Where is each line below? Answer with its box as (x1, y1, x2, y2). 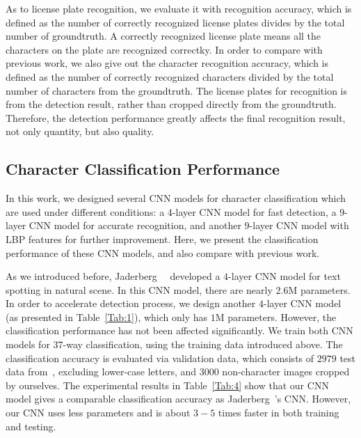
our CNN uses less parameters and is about (6, 405, 191, 420)
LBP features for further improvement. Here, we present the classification (6, 231, 319, 246)
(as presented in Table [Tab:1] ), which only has (6, 309, 208, 324)
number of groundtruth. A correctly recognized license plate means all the (6, 29, 321, 43)
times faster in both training (218, 405, 339, 420)
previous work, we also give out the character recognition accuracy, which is (6, 56, 328, 70)
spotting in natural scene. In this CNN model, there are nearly (6, 282, 273, 297)
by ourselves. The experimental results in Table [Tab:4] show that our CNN (6, 377, 329, 392)
